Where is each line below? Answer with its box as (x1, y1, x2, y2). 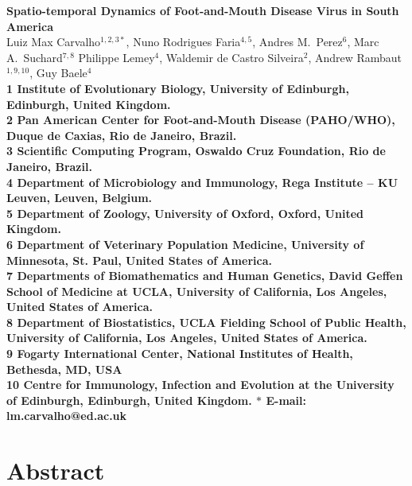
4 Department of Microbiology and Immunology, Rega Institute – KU (6, 173, 398, 190)
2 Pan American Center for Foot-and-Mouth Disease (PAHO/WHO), (6, 111, 395, 128)
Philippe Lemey (78, 49, 155, 65)
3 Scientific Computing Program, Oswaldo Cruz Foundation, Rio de (6, 142, 386, 159)
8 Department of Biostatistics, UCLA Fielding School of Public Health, (6, 313, 406, 330)
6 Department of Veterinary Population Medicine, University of (6, 235, 364, 252)
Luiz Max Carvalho (6, 33, 101, 50)
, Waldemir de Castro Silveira (159, 49, 304, 65)
